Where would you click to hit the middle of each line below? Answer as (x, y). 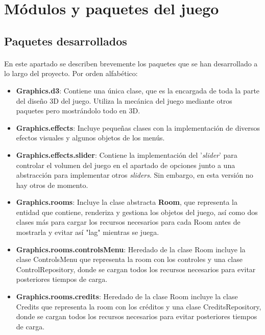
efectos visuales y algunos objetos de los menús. (90, 138)
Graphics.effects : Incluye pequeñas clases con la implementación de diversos (138, 127)
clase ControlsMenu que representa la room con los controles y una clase (129, 259)
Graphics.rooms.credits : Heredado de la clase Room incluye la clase (127, 296)
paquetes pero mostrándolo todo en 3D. (78, 111)
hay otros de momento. (52, 185)
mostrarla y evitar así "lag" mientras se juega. (88, 232)
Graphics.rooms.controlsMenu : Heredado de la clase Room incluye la (131, 249)
